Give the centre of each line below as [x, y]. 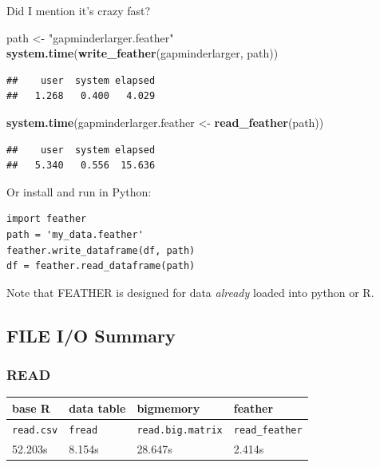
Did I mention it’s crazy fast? [79, 10]
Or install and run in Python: [79, 191]
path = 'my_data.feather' [75, 234]
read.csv [35, 430]
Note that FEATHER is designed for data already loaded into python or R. [190, 292]
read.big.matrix [180, 430]
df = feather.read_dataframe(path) [101, 266]
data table [97, 408]
